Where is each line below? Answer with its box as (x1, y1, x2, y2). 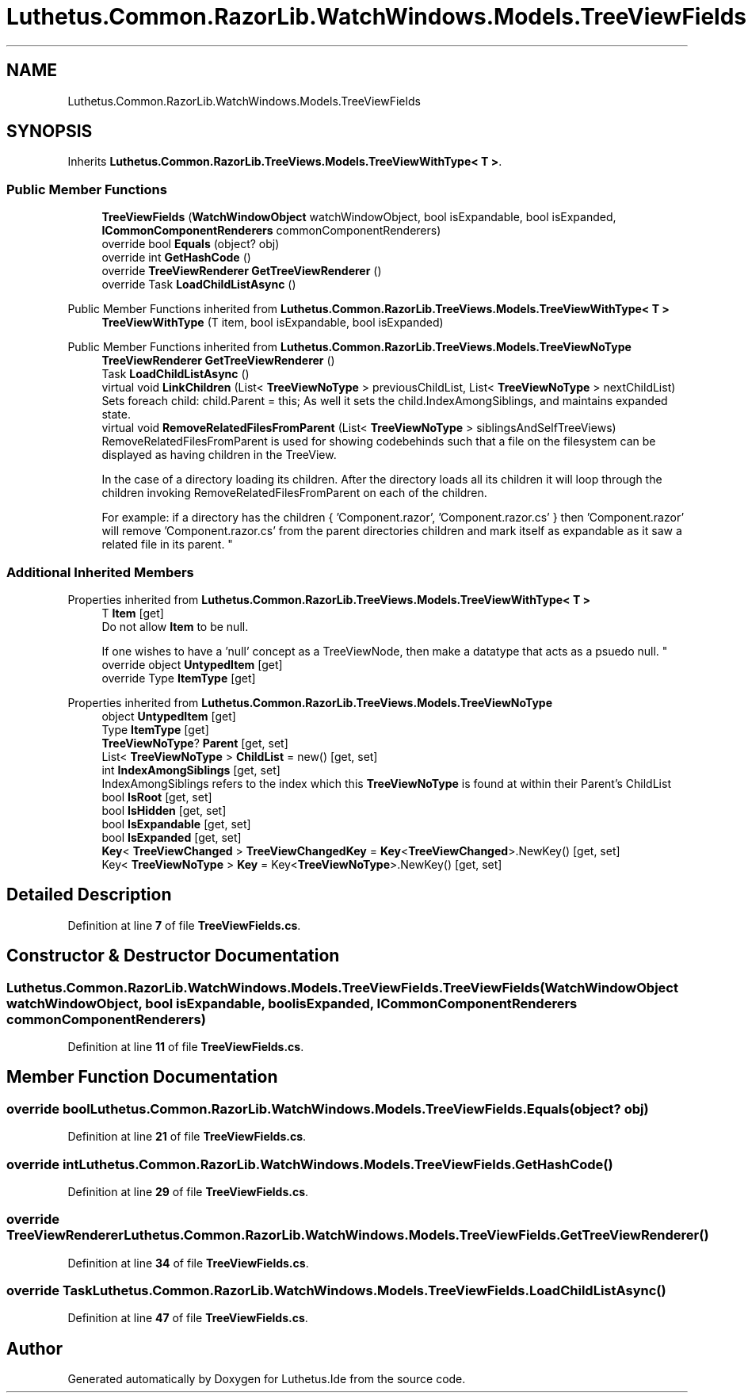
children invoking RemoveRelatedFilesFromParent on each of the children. (101, 486, 487, 500)
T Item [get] (101, 606, 164, 620)
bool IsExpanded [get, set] (101, 830, 242, 844)
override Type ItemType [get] (101, 671, 256, 685)
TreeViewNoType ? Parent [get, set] (101, 736, 288, 750)
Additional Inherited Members (6, 564, 194, 580)
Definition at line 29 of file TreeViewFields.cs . (67, 1184, 309, 1198)
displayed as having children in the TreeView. (101, 448, 337, 462)
